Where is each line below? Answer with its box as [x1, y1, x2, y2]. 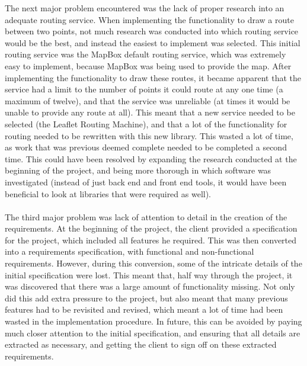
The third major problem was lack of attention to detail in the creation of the [5, 210, 287, 223]
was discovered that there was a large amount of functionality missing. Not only [5, 280, 295, 293]
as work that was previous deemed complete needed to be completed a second [5, 141, 287, 153]
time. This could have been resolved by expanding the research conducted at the [5, 152, 297, 165]
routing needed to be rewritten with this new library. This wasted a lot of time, [5, 129, 293, 142]
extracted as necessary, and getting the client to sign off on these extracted [5, 338, 277, 351]
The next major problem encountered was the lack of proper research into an [5, 2, 284, 14]
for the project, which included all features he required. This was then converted [5, 233, 297, 246]
